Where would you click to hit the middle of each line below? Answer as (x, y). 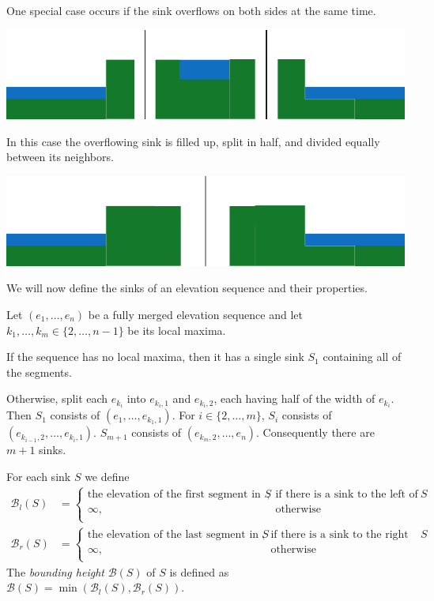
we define (107, 476)
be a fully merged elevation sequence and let (195, 314)
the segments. (39, 372)
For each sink (39, 476)
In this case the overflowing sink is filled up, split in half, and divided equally (193, 141)
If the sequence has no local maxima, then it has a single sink (155, 357)
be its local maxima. (177, 330)
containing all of (362, 357)
